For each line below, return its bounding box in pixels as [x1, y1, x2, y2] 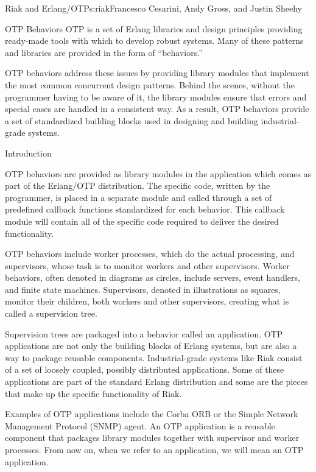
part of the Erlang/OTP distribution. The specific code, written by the [5, 179, 270, 192]
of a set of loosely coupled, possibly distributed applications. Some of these [5, 363, 284, 376]
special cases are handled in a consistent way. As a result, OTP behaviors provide [5, 102, 309, 115]
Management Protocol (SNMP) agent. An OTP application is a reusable [5, 419, 275, 432]
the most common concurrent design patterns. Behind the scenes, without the [5, 78, 295, 91]
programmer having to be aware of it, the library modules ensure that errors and [5, 90, 307, 103]
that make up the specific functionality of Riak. [5, 387, 182, 400]
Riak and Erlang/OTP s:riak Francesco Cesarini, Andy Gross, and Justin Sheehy [5, 2, 302, 14]
